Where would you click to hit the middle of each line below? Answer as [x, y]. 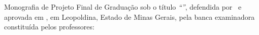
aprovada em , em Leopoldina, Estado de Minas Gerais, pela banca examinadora [129, 16]
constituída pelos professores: [49, 27]
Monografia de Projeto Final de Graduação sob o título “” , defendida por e [123, 7]
